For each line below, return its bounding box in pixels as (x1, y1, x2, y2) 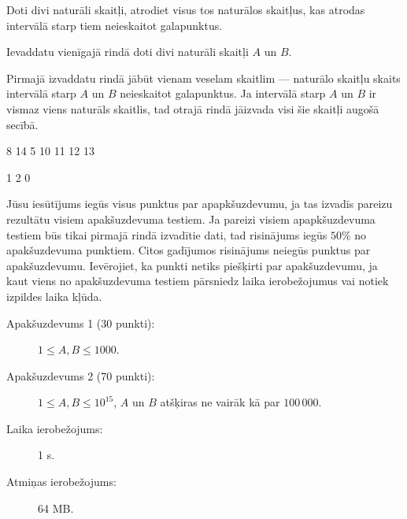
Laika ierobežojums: (6, 420, 103, 436)
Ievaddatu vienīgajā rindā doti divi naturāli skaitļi (6, 43, 249, 60)
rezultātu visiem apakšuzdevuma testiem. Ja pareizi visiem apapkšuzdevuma (6, 210, 376, 227)
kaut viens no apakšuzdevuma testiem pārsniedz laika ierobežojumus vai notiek (6, 272, 389, 289)
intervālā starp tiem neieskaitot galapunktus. (6, 17, 223, 33)
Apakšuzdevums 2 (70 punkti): (6, 367, 155, 384)
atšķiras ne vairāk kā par (160, 394, 280, 410)
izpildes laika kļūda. (6, 287, 102, 304)
